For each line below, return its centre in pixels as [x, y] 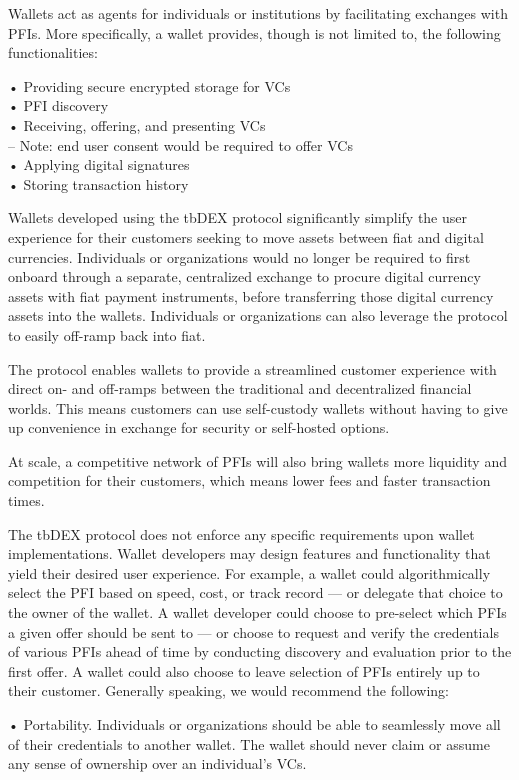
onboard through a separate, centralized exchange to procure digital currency [244, 276]
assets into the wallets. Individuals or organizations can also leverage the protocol [258, 315]
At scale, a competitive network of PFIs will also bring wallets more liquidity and [257, 460]
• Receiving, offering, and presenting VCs [137, 124]
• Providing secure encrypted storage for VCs [149, 85]
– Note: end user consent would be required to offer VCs [180, 144]
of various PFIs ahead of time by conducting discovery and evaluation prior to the [260, 651]
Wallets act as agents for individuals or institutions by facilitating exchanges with [258, 13]
